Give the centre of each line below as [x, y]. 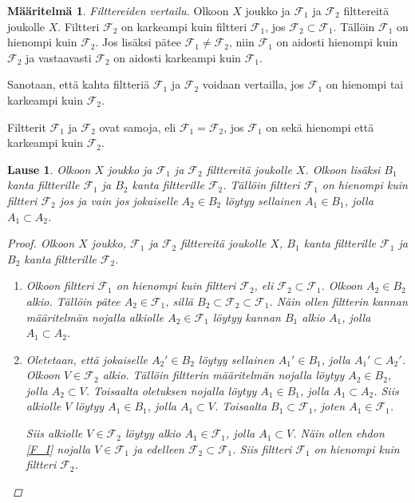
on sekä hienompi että [320, 127]
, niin [241, 42]
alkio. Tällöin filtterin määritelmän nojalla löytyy [223, 375]
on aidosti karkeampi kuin [177, 57]
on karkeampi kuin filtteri [184, 26]
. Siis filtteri [262, 448]
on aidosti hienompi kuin [337, 42]
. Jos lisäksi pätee [138, 42]
